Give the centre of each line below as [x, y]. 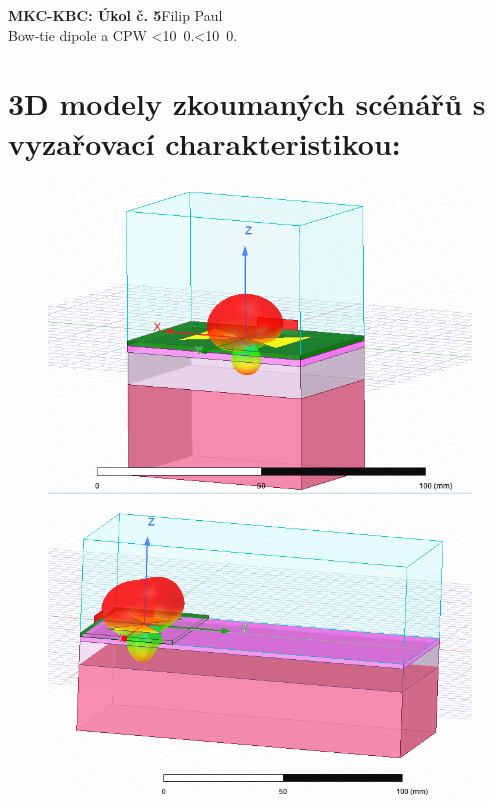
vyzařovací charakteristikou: [204, 142]
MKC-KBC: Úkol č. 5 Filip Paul [115, 15]
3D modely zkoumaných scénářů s [247, 103]
